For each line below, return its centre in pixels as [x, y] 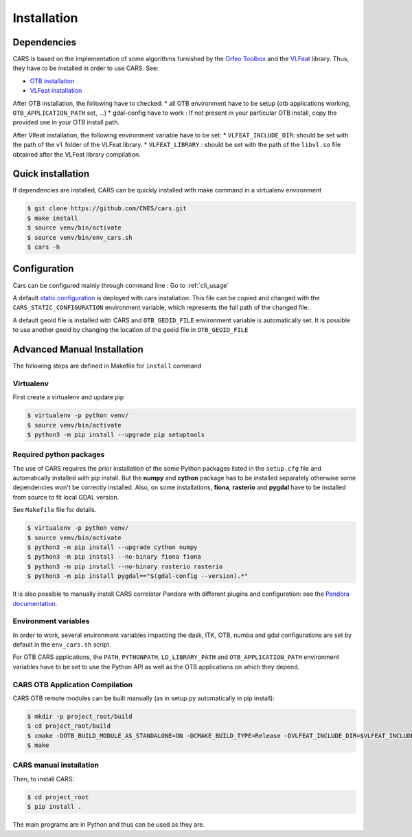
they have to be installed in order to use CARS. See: [86, 68]
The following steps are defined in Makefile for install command [107, 366]
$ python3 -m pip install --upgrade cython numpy [112, 547]
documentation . [35, 603]
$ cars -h [44, 247]
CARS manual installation [56, 765]
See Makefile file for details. [55, 510]
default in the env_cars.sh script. [62, 645]
